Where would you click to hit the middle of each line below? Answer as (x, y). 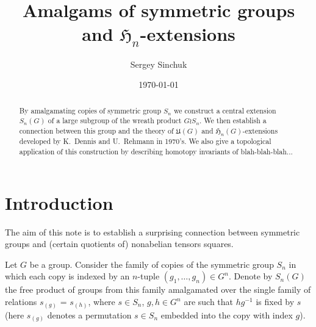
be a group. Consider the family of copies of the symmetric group (152, 264)
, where (102, 302)
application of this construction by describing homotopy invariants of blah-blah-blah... (156, 152)
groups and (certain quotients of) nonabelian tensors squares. (119, 244)
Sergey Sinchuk (159, 64)
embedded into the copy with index (227, 314)
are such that (209, 302)
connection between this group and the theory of (96, 131)
